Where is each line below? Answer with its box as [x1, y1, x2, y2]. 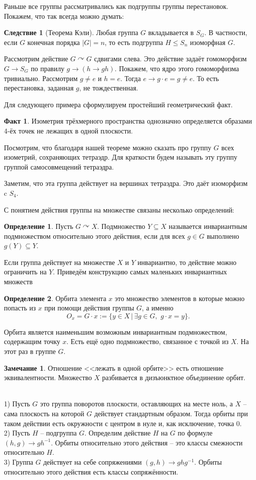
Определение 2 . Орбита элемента [4, 293, 107, 303]
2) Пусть [4, 428, 30, 438]
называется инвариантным [169, 221, 247, 231]
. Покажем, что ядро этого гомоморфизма [114, 63, 239, 73]
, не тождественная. [79, 83, 138, 93]
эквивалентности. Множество [4, 372, 92, 383]
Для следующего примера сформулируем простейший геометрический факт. [4, 99, 233, 109]
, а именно [142, 303, 174, 313]
